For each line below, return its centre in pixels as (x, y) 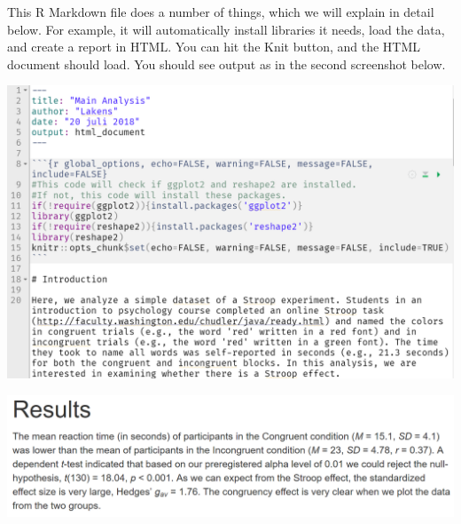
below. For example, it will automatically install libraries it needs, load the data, (226, 29)
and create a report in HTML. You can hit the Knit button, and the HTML (214, 47)
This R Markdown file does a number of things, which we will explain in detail (221, 12)
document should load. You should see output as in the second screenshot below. (227, 64)
